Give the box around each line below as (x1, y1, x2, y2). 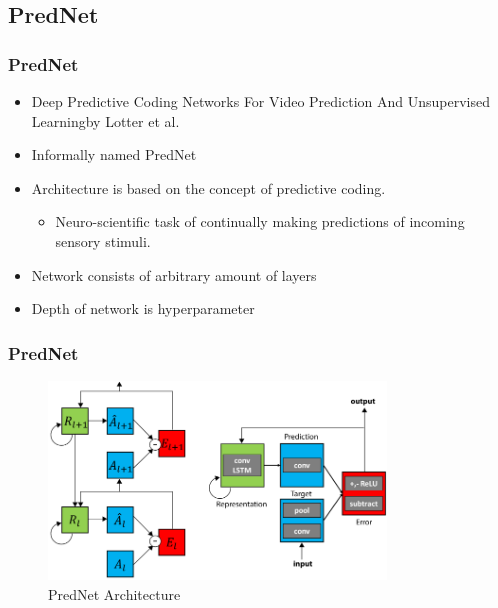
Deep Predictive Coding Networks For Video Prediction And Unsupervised (31, 91, 490, 111)
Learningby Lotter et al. (31, 110, 180, 131)
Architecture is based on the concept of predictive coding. (31, 177, 386, 198)
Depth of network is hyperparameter (31, 298, 255, 319)
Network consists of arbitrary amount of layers (31, 264, 317, 285)
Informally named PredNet (31, 144, 197, 165)
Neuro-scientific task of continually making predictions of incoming (55, 211, 465, 232)
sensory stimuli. (55, 230, 151, 251)
